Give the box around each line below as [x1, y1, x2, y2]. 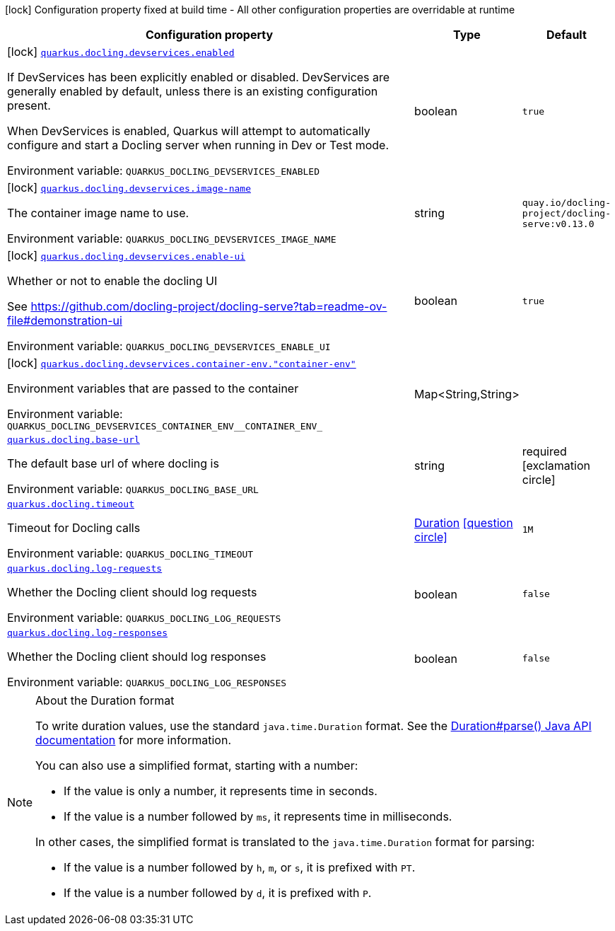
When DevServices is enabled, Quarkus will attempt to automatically [7, 124, 370, 138]
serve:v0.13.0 [522, 218, 594, 229]
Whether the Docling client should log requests [7, 585, 257, 599]
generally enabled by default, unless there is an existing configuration [7, 84, 378, 98]
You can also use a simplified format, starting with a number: [35, 758, 358, 773]
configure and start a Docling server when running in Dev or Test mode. [7, 138, 389, 152]
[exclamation [522, 458, 590, 473]
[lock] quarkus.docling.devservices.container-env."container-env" [7, 356, 356, 370]
